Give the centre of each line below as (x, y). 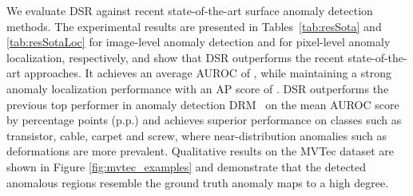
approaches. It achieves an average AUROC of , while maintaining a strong (208, 73)
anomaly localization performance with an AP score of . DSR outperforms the (198, 88)
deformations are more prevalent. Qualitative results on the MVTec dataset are (201, 151)
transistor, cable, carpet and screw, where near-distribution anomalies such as (197, 135)
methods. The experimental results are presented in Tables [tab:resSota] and (194, 26)
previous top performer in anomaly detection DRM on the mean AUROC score (203, 104)
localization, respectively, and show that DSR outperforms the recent (175, 57)
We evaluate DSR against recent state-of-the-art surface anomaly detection (190, 10)
